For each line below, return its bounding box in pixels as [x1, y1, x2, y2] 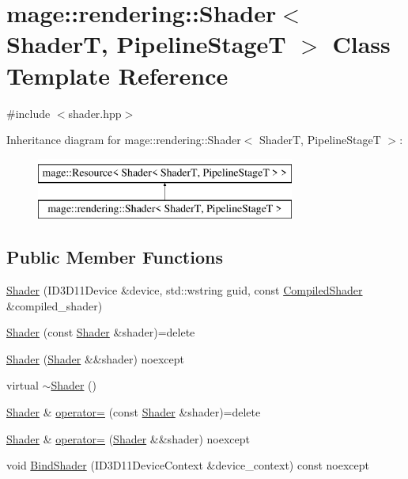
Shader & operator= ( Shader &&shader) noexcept [6, 430, 250, 447]
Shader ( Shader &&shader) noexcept [6, 350, 185, 367]
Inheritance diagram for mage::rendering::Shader [6, 131, 241, 148]
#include [6, 105, 51, 121]
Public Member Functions [6, 245, 223, 269]
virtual [6, 377, 39, 393]
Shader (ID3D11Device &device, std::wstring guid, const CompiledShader [6, 282, 363, 298]
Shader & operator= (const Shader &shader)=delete [6, 404, 261, 420]
